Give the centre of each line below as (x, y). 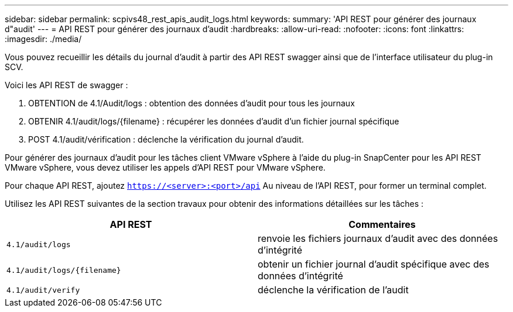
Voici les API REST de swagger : (66, 85)
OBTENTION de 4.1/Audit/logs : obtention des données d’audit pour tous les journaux (191, 103)
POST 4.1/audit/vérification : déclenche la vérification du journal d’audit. (166, 139)
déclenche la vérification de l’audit (333, 290)
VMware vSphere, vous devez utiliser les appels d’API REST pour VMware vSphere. (165, 167)
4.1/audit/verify (43, 290)
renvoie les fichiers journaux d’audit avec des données (378, 238)
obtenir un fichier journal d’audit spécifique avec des (374, 264)
